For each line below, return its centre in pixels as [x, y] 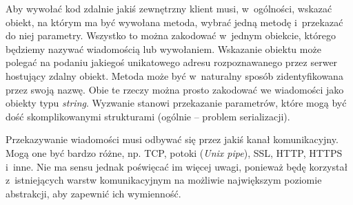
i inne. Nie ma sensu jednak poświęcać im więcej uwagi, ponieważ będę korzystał [177, 166]
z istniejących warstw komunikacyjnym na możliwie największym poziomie [164, 180]
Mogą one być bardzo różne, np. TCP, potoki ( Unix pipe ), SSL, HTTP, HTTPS [174, 152]
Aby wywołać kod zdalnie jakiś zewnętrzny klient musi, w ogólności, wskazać [169, 8]
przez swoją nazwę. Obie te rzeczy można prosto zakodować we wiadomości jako [175, 89]
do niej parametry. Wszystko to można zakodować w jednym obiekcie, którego [171, 35]
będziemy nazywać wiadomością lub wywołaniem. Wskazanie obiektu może [163, 48]
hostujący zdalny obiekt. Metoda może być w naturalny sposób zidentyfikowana [174, 75]
